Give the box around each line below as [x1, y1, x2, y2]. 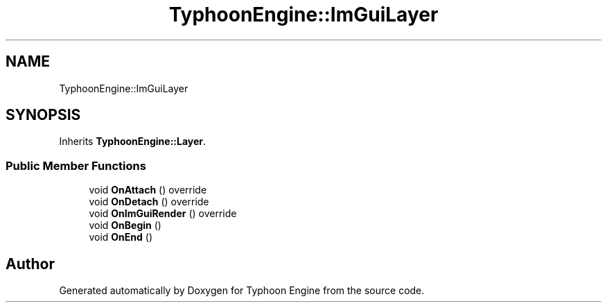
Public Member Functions [6, 158, 146, 173]
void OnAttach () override [89, 184, 207, 196]
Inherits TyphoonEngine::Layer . [59, 135, 206, 148]
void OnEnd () [89, 231, 152, 243]
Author [6, 255, 55, 273]
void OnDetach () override [89, 196, 209, 208]
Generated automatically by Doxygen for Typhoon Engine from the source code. [59, 284, 425, 297]
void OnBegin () [89, 219, 161, 232]
